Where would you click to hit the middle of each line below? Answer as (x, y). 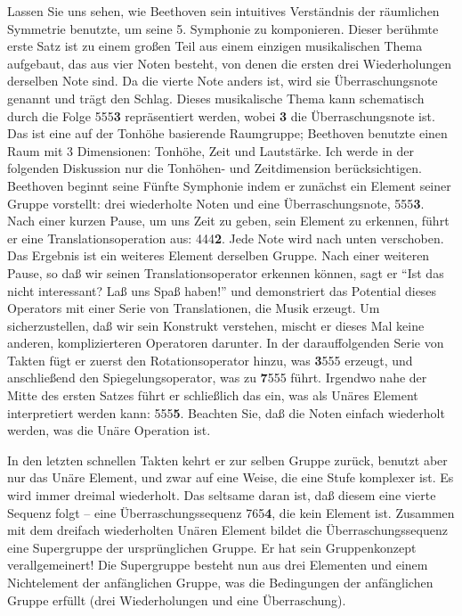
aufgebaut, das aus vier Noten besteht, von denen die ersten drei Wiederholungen (230, 63)
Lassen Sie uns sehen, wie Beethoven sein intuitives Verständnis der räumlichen (223, 11)
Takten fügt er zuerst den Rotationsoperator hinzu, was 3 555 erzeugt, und (210, 360)
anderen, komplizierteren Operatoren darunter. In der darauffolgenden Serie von (226, 343)
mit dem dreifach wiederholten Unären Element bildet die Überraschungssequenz (227, 530)
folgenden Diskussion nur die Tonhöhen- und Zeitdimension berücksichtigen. (215, 168)
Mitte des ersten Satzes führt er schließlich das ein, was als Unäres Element (213, 395)
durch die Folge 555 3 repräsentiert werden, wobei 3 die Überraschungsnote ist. (221, 115)
